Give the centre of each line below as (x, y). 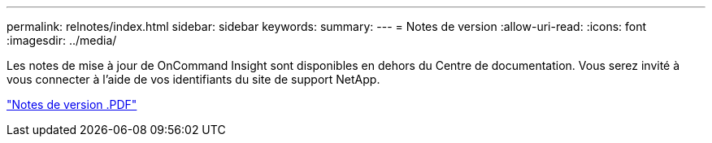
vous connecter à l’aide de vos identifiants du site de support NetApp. (193, 79)
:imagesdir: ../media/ (62, 40)
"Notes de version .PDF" (72, 104)
